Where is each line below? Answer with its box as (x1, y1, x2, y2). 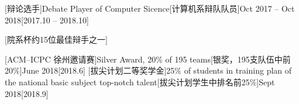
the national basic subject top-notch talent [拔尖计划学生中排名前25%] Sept (5, 75, 275, 88)
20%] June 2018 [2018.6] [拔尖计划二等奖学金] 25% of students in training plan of (5, 64, 292, 77)
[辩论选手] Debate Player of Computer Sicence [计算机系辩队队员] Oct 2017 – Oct (5, 2, 295, 14)
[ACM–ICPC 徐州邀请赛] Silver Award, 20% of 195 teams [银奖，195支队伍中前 (5, 53, 291, 65)
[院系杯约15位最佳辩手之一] (5, 33, 108, 46)
